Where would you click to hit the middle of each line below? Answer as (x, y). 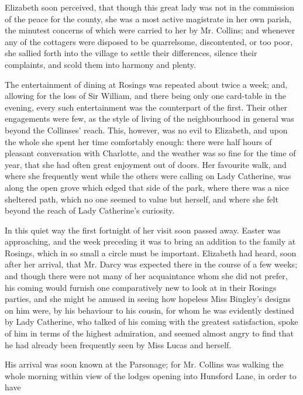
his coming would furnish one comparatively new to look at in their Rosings (141, 287)
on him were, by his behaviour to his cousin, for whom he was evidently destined (149, 310)
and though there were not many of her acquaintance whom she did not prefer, (146, 276)
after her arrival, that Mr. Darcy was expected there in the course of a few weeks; (151, 264)
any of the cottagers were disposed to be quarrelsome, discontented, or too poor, (149, 41)
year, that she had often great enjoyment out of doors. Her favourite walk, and (146, 164)
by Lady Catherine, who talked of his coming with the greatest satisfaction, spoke (151, 322)
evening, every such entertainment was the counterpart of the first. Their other (146, 107)
